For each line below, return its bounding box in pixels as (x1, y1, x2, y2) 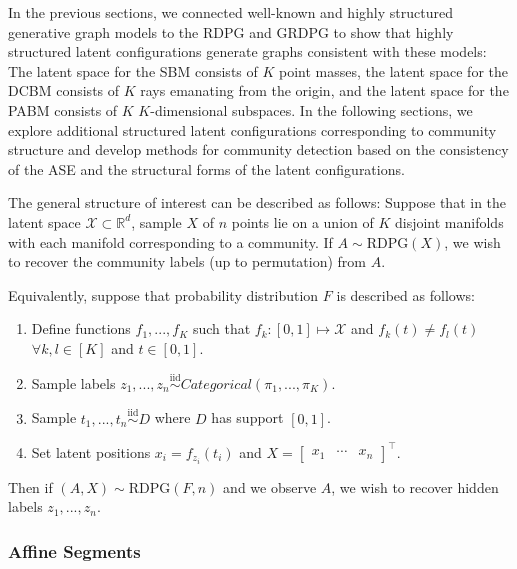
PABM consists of (8, 99, 118, 120)
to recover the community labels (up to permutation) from (8, 251, 367, 272)
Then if (8, 476, 53, 497)
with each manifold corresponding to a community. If (8, 231, 333, 252)
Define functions (31, 318, 131, 339)
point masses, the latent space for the (279, 60, 508, 81)
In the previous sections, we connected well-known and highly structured (8, 2, 453, 22)
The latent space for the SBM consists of (8, 60, 258, 81)
